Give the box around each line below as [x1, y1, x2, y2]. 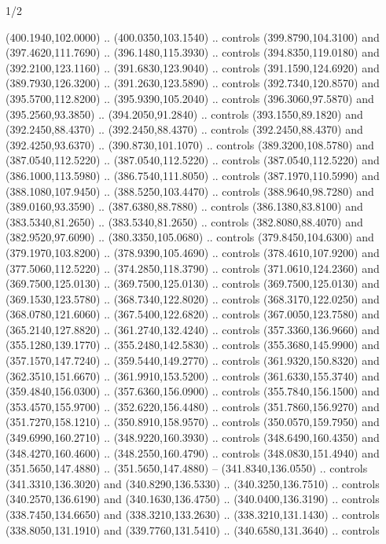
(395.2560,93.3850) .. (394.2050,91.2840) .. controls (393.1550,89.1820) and [6, 105, 363, 122]
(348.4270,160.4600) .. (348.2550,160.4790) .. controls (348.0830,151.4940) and [6, 444, 380, 461]
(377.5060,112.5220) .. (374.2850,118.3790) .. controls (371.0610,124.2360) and [6, 259, 380, 276]
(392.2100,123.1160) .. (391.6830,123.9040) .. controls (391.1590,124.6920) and [6, 59, 380, 75]
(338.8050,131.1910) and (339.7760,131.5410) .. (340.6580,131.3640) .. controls [6, 521, 380, 538]
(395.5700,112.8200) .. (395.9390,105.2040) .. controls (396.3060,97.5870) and [6, 90, 374, 106]
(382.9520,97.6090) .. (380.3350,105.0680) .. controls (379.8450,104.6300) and [6, 229, 374, 245]
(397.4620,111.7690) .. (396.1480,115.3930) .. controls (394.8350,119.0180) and [6, 44, 380, 61]
